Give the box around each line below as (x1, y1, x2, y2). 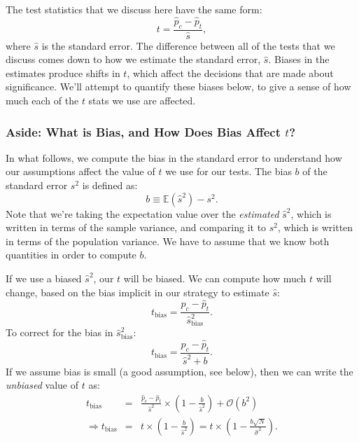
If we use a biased (6, 270, 82, 285)
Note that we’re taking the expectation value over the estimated (6, 206, 279, 221)
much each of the (6, 93, 79, 108)
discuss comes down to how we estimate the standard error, (6, 52, 261, 67)
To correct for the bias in (6, 325, 113, 340)
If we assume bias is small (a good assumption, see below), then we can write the (6, 364, 353, 378)
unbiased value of (6, 378, 78, 392)
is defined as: (82, 178, 138, 193)
